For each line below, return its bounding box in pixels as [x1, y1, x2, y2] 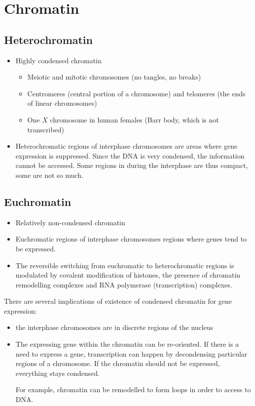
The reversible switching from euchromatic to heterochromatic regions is [15, 260, 234, 270]
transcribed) [27, 124, 65, 134]
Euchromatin [4, 194, 72, 209]
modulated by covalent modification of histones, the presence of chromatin [15, 270, 241, 280]
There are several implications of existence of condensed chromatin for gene [4, 296, 232, 306]
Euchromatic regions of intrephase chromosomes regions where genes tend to [15, 234, 247, 244]
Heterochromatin [4, 32, 93, 47]
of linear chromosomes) [27, 98, 97, 108]
